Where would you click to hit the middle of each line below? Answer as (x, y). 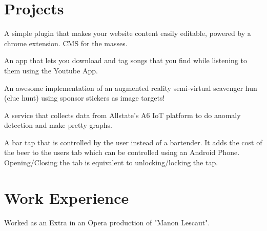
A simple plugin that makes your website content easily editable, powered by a (128, 33)
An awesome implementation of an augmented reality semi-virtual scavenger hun (131, 88)
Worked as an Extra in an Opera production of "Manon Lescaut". (107, 222)
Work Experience (67, 197)
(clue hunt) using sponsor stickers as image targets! (85, 98)
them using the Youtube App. (51, 70)
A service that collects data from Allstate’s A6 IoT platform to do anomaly (122, 115)
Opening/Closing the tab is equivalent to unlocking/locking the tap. (111, 162)
